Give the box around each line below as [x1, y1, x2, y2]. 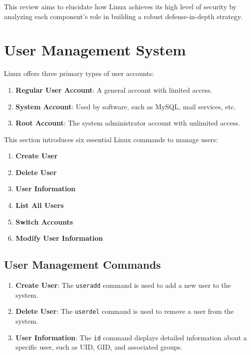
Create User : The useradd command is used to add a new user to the [15, 280, 231, 290]
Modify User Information [15, 233, 103, 243]
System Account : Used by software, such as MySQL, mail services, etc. [15, 101, 236, 111]
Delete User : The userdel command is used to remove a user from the [15, 306, 234, 316]
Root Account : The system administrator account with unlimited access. [15, 118, 240, 128]
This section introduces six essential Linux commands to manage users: [4, 134, 218, 144]
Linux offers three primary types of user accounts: [4, 68, 154, 78]
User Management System [4, 40, 186, 60]
